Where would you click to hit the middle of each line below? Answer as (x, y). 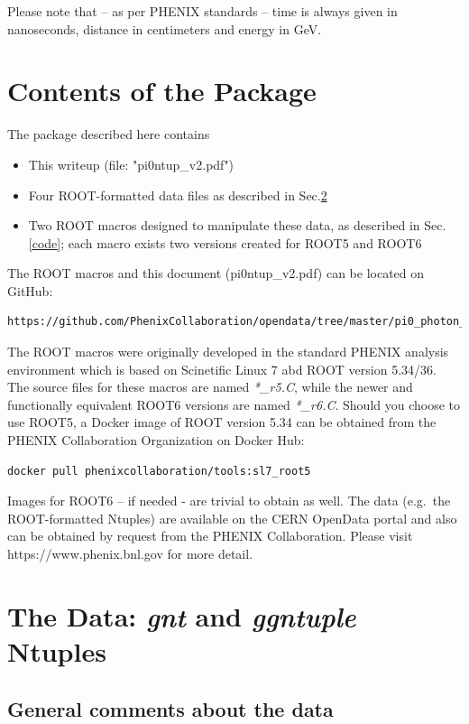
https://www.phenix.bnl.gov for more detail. (130, 553)
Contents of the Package (162, 91)
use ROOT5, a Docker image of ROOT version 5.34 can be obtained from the (222, 422)
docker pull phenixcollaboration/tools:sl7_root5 (159, 471)
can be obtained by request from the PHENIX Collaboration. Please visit (210, 536)
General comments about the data (170, 708)
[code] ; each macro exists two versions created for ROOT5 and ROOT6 (225, 242)
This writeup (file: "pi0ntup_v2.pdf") (131, 164)
